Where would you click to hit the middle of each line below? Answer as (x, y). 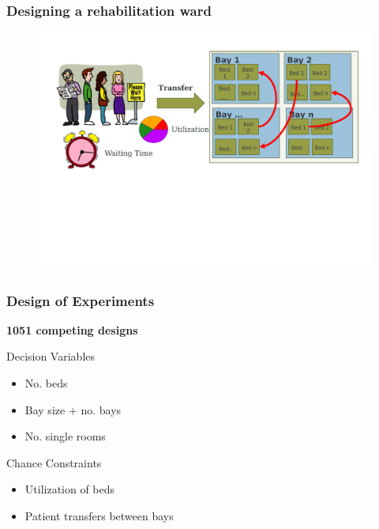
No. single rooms (65, 436)
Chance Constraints (54, 462)
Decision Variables (51, 356)
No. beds (46, 383)
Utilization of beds (70, 489)
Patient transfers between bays (99, 515)
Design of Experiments (81, 300)
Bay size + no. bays (73, 409)
